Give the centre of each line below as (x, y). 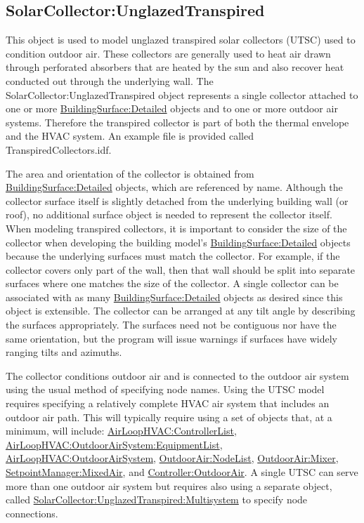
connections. (32, 513)
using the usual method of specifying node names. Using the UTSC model (165, 389)
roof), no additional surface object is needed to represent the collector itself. (169, 214)
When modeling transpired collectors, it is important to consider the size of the (176, 228)
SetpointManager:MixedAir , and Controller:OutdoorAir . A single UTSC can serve (182, 472)
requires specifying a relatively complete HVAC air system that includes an (168, 403)
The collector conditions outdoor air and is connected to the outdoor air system (177, 375)
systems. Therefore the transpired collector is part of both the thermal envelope (177, 122)
